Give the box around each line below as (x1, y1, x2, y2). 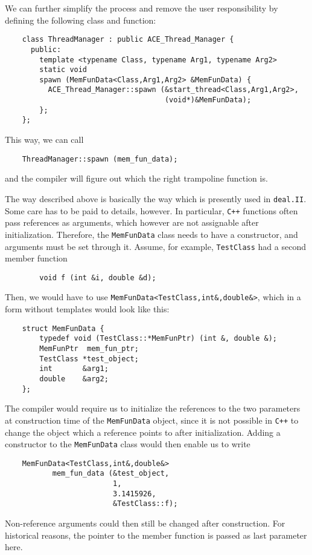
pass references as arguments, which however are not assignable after (5, 216, 259, 229)
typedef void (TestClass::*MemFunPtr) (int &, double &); (39, 334, 278, 343)
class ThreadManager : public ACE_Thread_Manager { (22, 35, 234, 44)
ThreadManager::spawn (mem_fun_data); (22, 154, 178, 163)
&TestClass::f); (112, 499, 178, 508)
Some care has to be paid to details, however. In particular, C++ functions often (5, 204, 298, 217)
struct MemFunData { (22, 324, 104, 333)
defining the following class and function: (5, 13, 156, 26)
